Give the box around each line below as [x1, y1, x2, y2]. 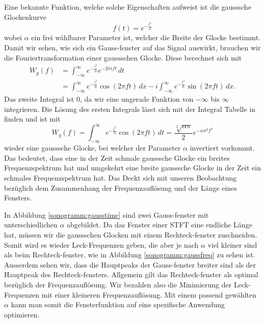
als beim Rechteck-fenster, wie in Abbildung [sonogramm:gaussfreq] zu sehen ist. [4, 249, 255, 260]
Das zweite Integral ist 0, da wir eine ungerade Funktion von [4, 94, 194, 104]
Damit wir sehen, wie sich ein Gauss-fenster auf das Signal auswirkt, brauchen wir [4, 42, 261, 52]
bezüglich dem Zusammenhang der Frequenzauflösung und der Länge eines [4, 182, 237, 193]
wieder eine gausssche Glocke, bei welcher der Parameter [4, 142, 181, 153]
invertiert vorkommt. [190, 142, 255, 153]
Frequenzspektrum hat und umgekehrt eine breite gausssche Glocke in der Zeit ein [4, 162, 261, 173]
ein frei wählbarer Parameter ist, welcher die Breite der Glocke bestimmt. [31, 32, 260, 43]
